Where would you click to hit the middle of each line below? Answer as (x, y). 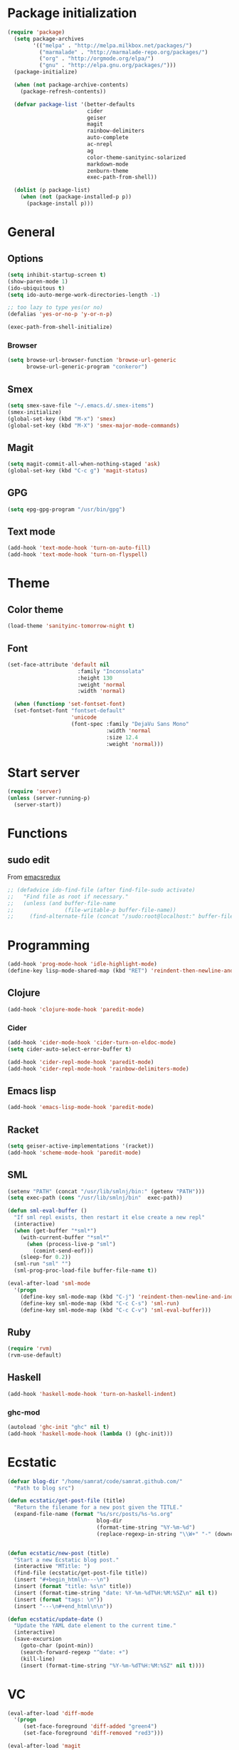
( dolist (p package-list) (52, 191)
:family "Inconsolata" (111, 671)
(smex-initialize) (34, 412)
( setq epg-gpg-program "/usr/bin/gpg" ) (67, 509)
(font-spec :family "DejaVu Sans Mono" (130, 724)
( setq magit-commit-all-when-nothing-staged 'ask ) (84, 464)
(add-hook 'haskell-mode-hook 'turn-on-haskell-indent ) (92, 1394)
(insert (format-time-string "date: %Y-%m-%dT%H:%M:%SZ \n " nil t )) (116, 1593)
